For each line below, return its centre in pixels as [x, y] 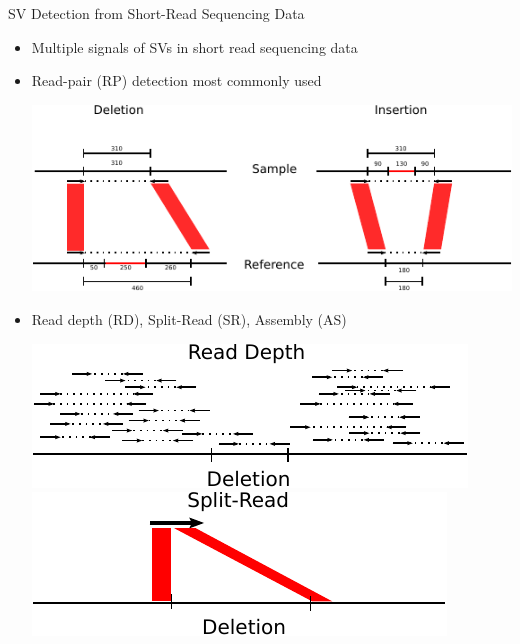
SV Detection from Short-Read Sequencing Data [156, 13]
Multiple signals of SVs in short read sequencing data [194, 46]
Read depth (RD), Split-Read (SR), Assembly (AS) [189, 319]
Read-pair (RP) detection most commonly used [176, 80]
